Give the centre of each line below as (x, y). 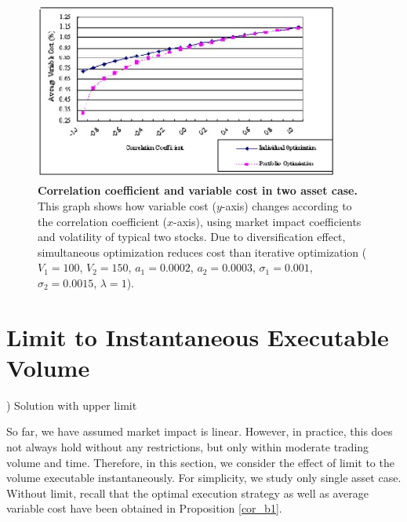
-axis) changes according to (287, 205)
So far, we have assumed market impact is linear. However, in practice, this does (200, 431)
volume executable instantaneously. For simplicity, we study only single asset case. (204, 478)
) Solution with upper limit (72, 405)
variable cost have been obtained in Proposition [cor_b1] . (144, 508)
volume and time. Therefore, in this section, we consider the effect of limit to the (200, 462)
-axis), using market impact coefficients (267, 221)
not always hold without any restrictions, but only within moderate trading (188, 447)
